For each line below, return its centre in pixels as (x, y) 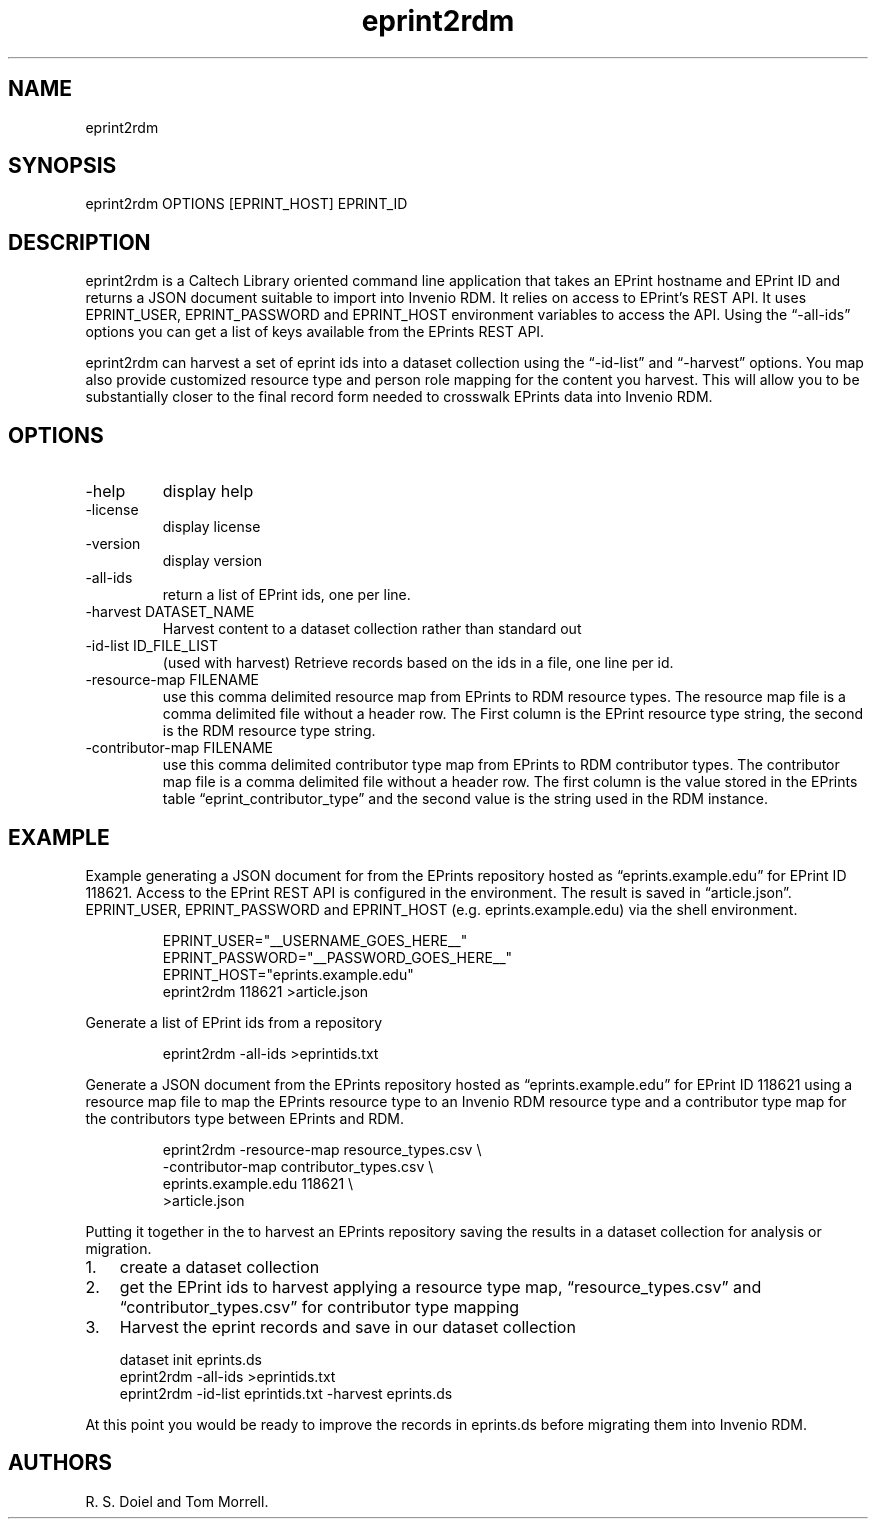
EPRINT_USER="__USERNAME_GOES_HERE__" (315, 940)
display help (208, 491)
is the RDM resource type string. (269, 731)
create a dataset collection (219, 1266)
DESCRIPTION (79, 242)
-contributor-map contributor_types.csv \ (298, 1166)
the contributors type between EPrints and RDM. (244, 1118)
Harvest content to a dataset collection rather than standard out (372, 629)
